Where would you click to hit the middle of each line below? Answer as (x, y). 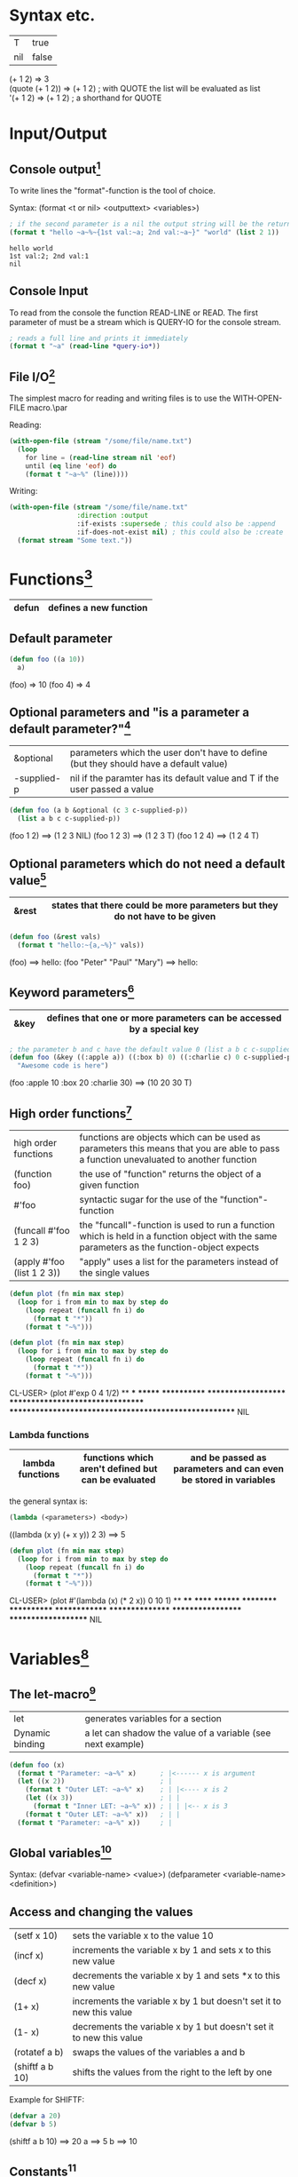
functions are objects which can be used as (170, 1138)
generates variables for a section (153, 1718)
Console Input (49, 291)
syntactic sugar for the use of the (149, 1200)
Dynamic (32, 1733)
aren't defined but (118, 1469)
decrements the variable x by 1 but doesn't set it (173, 2027)
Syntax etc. (52, 16)
